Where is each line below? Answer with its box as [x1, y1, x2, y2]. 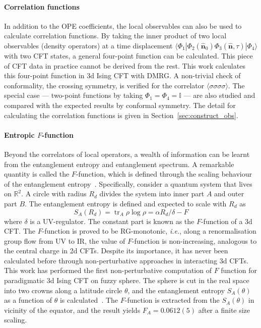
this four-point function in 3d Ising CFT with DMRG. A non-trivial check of [4, 70, 241, 81]
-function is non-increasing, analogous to [132, 235, 257, 246]
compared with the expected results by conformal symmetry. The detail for [4, 99, 236, 110]
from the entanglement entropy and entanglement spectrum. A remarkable [4, 158, 234, 169]
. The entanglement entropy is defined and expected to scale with [25, 198, 227, 208]
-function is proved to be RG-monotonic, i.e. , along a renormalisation [42, 226, 256, 236]
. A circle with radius [21, 188, 87, 199]
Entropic [4, 129, 35, 140]
